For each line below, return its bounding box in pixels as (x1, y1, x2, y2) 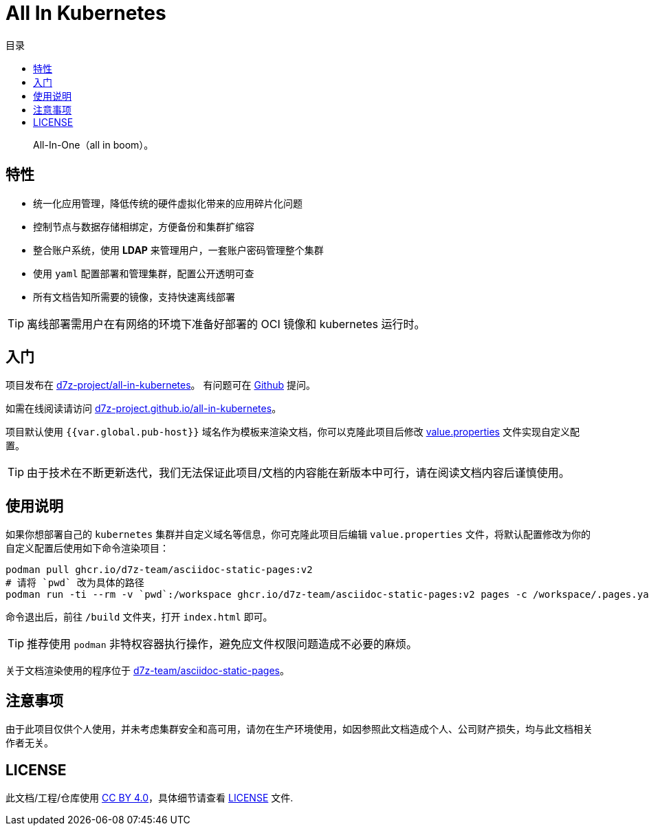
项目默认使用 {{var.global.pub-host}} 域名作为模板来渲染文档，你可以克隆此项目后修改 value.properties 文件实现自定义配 (5, 426, 580, 438)
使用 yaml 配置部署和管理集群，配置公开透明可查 (33, 267, 254, 279)
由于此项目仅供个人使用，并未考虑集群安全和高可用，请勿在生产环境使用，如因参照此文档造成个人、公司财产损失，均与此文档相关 (5, 723, 593, 735)
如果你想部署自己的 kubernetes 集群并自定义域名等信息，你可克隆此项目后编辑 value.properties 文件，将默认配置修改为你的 (5, 528, 591, 541)
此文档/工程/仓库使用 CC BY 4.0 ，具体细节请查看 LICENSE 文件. (5, 791, 294, 803)
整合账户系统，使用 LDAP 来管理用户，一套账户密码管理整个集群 (33, 244, 324, 256)
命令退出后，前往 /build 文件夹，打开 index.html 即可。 (5, 611, 273, 623)
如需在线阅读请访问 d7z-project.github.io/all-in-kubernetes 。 (5, 402, 282, 415)
